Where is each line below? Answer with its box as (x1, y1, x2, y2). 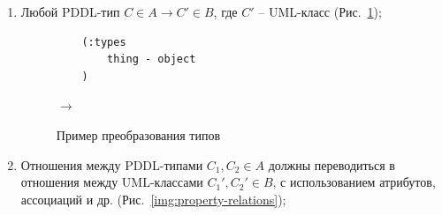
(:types (81, 35, 126, 48)
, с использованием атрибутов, (272, 173, 436, 191)
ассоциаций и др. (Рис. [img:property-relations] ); (20, 189, 286, 208)
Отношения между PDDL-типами (20, 155, 203, 174)
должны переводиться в (268, 155, 395, 174)
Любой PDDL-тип (20, 3, 120, 20)
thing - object (107, 53, 196, 66)
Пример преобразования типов (56, 125, 221, 144)
